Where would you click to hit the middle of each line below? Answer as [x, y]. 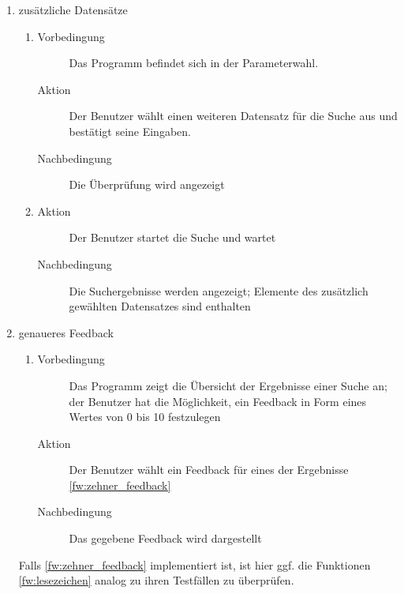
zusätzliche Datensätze [73, 9]
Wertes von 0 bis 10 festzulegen [145, 417]
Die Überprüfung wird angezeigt [147, 184]
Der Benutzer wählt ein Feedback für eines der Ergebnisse [209, 470]
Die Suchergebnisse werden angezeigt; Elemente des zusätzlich [219, 290]
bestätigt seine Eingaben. [130, 131]
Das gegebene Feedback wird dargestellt [165, 538]
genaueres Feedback [66, 332]
